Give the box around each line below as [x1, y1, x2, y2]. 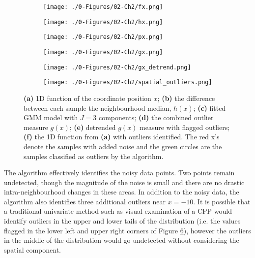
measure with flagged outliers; [140, 122, 230, 132]
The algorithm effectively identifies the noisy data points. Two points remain [4, 167, 235, 178]
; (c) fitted [193, 102, 226, 113]
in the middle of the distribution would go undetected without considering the [4, 235, 239, 245]
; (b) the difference [157, 93, 215, 103]
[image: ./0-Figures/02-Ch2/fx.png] [43, 3, 163, 10]
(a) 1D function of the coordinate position [24, 93, 151, 103]
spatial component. [4, 244, 61, 255]
